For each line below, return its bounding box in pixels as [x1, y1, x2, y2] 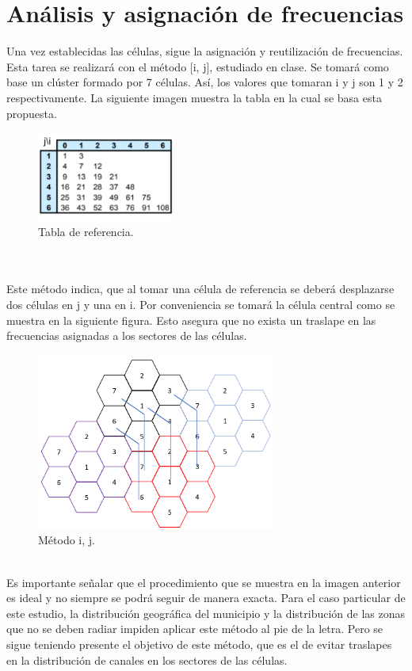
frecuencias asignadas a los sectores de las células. [6, 327, 247, 344]
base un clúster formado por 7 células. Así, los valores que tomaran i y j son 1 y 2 [6, 74, 403, 90]
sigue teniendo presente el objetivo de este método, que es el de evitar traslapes [6, 636, 392, 653]
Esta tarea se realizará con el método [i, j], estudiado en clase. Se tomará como [6, 58, 389, 74]
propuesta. [6, 105, 57, 121]
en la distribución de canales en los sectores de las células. [6, 651, 288, 668]
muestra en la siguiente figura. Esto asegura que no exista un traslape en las [6, 311, 376, 328]
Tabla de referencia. [38, 223, 134, 239]
